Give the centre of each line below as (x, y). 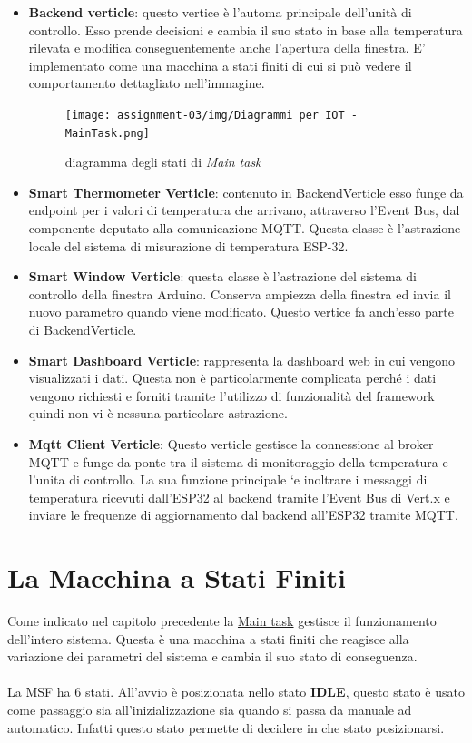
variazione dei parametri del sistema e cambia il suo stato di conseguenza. (212, 656)
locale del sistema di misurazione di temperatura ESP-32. (188, 245)
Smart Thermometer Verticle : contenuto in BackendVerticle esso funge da (246, 192)
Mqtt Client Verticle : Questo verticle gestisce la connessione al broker (231, 444)
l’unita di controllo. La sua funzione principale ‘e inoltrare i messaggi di (228, 479)
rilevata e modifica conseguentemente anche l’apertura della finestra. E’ (227, 48)
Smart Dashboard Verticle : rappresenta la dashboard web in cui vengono (242, 360)
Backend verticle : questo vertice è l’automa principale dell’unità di (220, 12)
